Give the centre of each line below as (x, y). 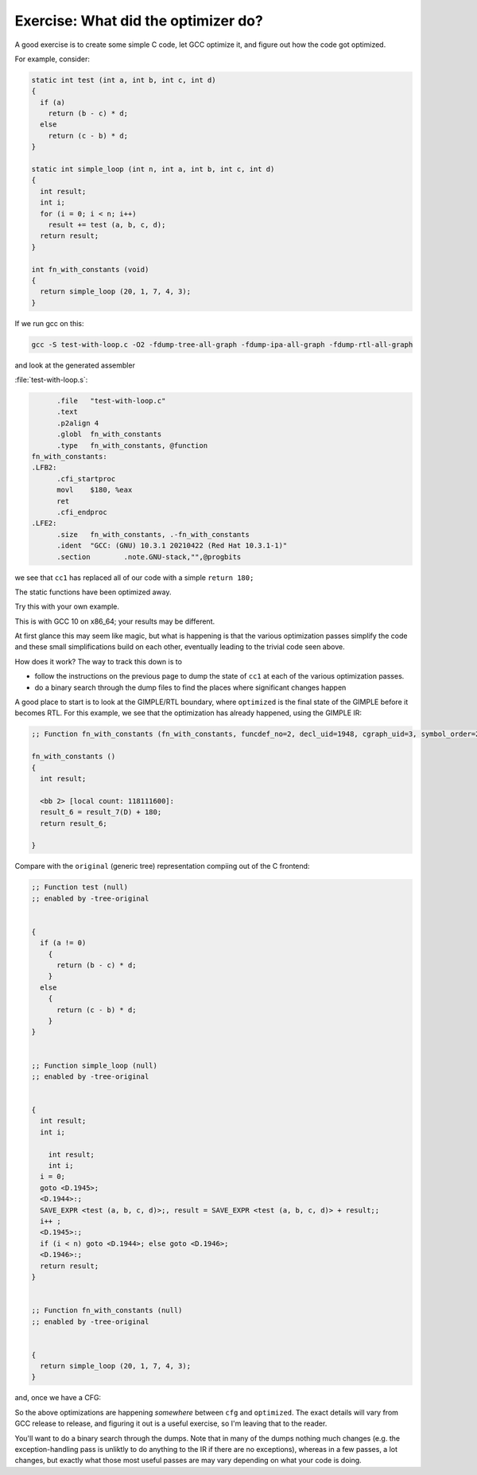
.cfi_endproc (82, 512)
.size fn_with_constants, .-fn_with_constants (153, 534)
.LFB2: (44, 468)
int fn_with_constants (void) (90, 269)
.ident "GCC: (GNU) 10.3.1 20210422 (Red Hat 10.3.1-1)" (172, 546)
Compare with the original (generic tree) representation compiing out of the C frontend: (162, 866)
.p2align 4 (78, 423)
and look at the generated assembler (75, 365)
